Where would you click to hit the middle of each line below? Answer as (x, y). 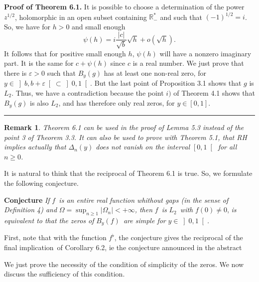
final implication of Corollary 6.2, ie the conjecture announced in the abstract (123, 247)
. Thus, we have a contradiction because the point (88, 92)
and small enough (99, 26)
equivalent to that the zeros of (49, 220)
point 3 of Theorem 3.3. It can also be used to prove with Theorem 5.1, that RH (126, 137)
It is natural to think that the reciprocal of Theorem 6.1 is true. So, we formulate (128, 173)
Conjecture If (27, 200)
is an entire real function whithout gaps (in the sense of (144, 200)
